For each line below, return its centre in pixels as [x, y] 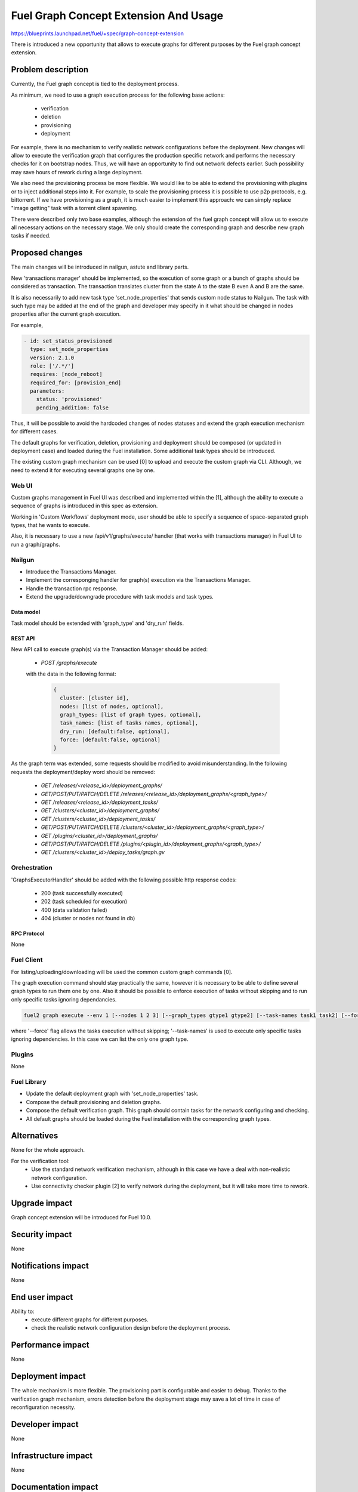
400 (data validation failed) [74, 910]
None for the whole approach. [48, 1150]
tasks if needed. [31, 236]
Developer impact [45, 1424]
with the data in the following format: [71, 674]
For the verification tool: [40, 1161]
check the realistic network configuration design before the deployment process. [131, 1328]
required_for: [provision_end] [76, 383]
